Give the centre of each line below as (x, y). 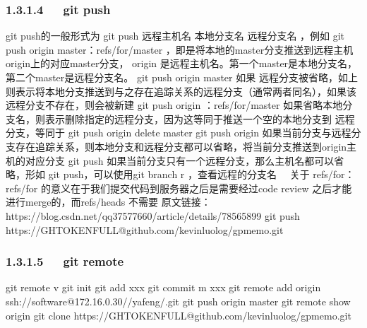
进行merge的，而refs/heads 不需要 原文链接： (108, 202)
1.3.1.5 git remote (65, 261)
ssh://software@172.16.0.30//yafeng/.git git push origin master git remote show (178, 301)
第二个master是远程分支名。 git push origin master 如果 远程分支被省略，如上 (182, 77)
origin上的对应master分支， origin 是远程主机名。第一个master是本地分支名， (182, 63)
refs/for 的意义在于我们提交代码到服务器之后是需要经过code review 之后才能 (179, 188)
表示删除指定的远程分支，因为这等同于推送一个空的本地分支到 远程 (200, 118)
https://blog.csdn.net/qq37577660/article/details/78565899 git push (153, 215)
